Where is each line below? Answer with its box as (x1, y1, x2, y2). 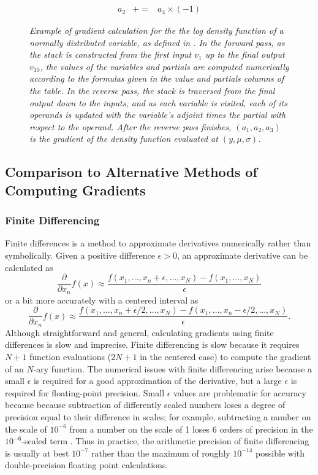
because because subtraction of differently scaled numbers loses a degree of (5, 398, 286, 411)
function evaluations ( (29, 350, 112, 363)
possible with (256, 446, 305, 459)
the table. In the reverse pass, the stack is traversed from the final (29, 84, 275, 97)
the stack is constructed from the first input (29, 48, 192, 61)
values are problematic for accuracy (173, 386, 306, 399)
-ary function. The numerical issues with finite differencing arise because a (33, 362, 312, 375)
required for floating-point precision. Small (5, 386, 165, 399)
